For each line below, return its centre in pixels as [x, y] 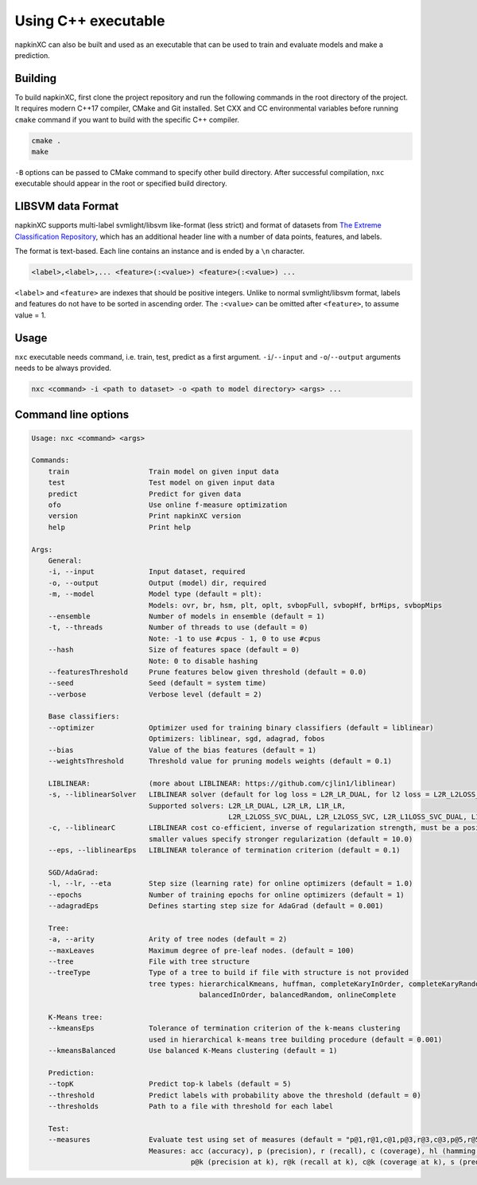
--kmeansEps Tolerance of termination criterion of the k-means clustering [224, 1028]
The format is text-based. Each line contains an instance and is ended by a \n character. [160, 251]
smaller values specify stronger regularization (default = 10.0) [281, 839]
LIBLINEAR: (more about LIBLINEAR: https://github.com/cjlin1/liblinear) [222, 783]
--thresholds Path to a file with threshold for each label [191, 1107]
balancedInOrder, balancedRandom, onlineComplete [298, 995]
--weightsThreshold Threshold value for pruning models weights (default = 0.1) [220, 761]
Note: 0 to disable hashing [203, 661]
